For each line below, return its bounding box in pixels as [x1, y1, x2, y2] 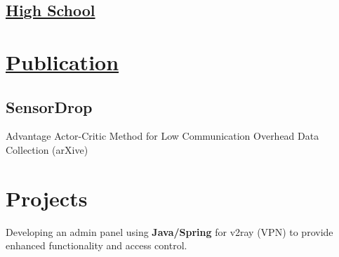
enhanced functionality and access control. [6, 238, 187, 253]
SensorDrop [6, 95, 93, 117]
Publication [6, 47, 119, 76]
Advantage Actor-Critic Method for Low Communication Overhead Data [6, 128, 319, 143]
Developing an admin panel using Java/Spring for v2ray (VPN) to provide [6, 224, 333, 239]
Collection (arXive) [6, 142, 88, 157]
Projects [6, 183, 88, 212]
